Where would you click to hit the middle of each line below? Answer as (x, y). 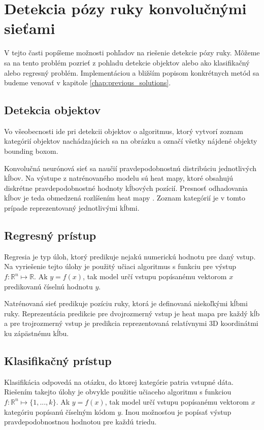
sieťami (30, 28)
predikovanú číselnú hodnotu (48, 286)
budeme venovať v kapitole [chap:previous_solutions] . (88, 82)
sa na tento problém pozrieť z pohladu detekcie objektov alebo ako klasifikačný (127, 62)
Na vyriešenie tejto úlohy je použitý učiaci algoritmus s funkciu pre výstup (120, 266)
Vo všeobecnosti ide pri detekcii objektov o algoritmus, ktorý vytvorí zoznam (124, 131)
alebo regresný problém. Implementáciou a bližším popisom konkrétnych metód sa (132, 72)
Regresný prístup (50, 235)
